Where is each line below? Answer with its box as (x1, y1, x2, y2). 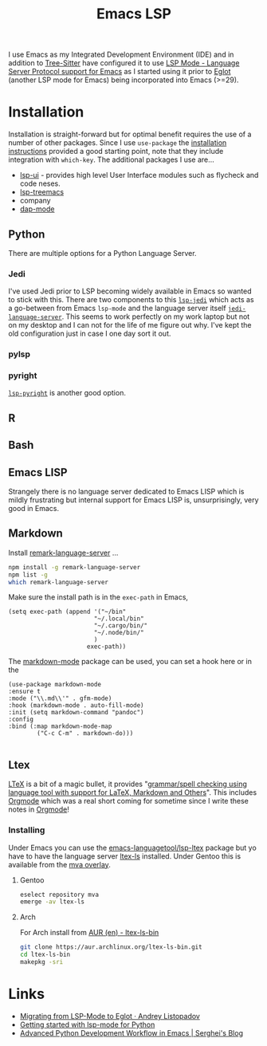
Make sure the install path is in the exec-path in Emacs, (8, 592, 189, 602)
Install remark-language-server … (8, 548, 119, 557)
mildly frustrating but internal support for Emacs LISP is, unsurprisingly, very (8, 495, 259, 505)
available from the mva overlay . (8, 859, 112, 869)
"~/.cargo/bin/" (93, 622, 148, 630)
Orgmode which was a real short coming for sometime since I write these (8, 796, 249, 806)
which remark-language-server (8, 578, 109, 586)
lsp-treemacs (19, 187, 65, 197)
